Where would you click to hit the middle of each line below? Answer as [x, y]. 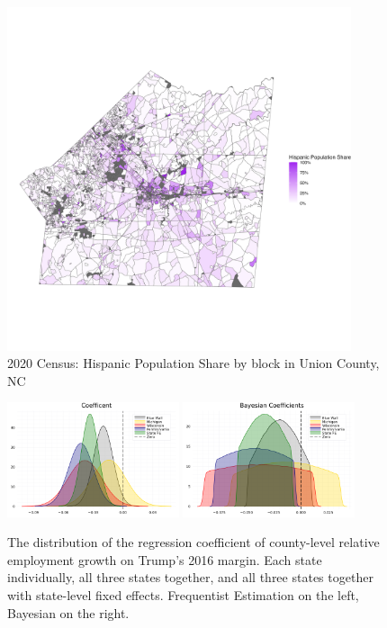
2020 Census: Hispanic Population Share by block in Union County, [193, 363]
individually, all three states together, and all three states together [190, 577]
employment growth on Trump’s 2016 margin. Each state [165, 559]
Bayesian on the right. [68, 612]
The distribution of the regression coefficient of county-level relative [193, 542]
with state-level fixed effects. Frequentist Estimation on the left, [183, 594]
